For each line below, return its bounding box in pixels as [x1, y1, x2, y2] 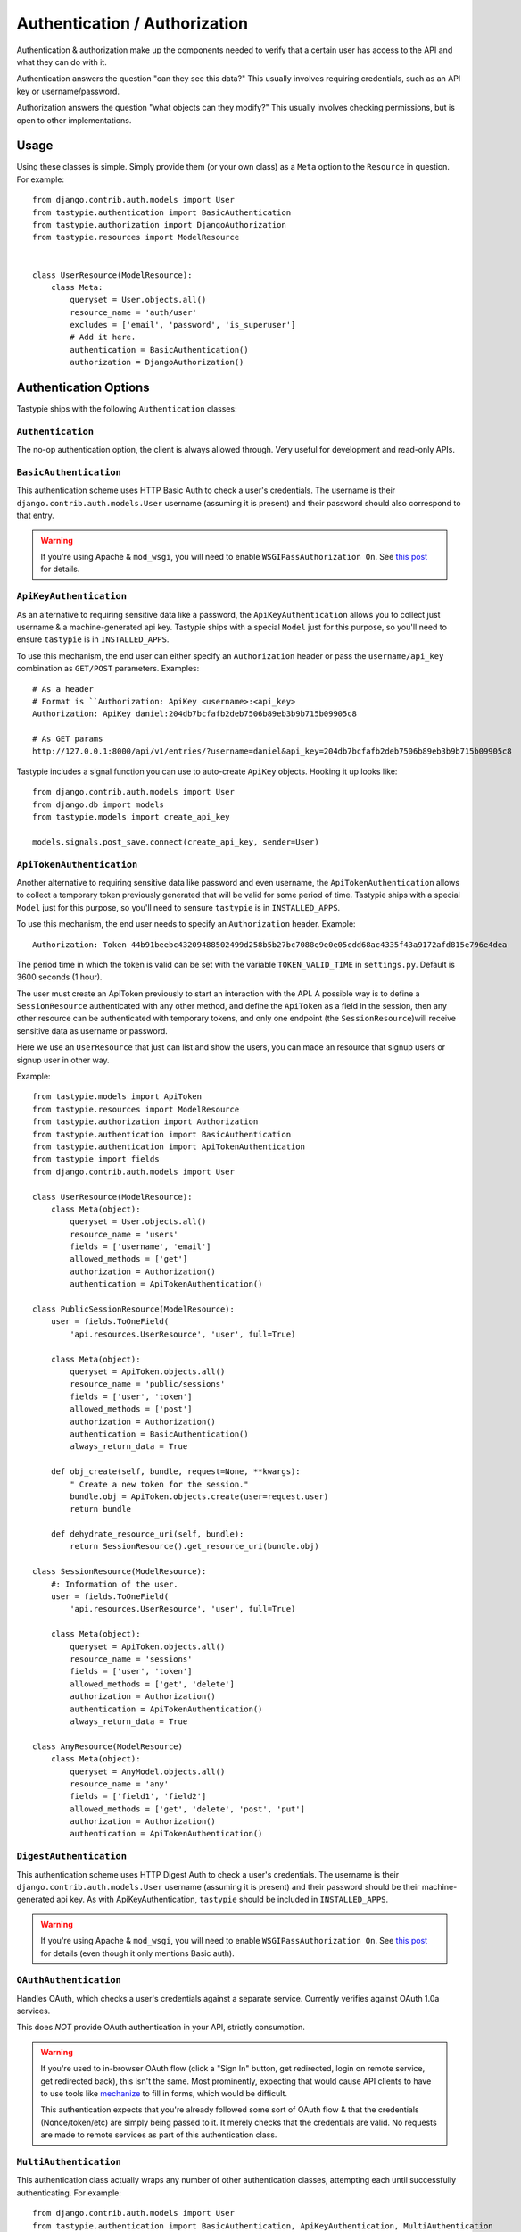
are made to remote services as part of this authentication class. [40, 2129, 277, 2140]
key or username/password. [16, 86, 120, 96]
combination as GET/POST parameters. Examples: [16, 663, 200, 674]
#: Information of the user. [50, 1578, 178, 1589]
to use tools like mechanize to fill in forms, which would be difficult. [40, 2088, 287, 2099]
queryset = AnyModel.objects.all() [70, 1766, 226, 1777]
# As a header [32, 684, 94, 694]
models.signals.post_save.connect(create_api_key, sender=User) [32, 837, 320, 847]
